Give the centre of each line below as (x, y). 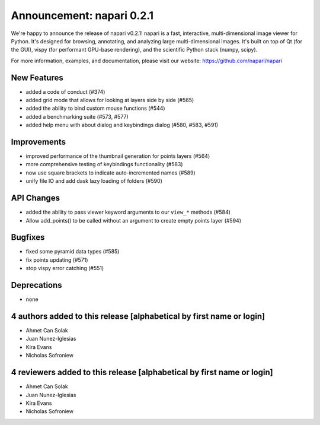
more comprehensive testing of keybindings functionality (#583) (104, 164)
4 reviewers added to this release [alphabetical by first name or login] (142, 372)
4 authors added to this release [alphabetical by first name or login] (138, 316)
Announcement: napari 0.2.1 (82, 15)
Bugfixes (28, 237)
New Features (37, 77)
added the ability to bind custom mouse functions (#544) (95, 108)
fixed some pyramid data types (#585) (73, 252)
